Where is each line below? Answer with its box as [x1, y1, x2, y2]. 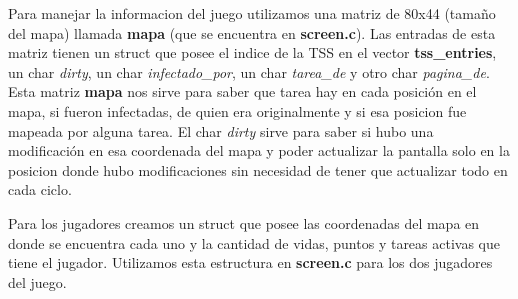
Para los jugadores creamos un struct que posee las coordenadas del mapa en [8, 212, 480, 233]
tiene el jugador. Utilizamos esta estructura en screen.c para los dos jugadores [8, 252, 493, 273]
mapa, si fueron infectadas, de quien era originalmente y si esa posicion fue [8, 100, 467, 121]
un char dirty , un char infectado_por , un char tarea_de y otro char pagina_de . [8, 61, 490, 82]
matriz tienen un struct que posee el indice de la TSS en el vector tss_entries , [8, 42, 497, 63]
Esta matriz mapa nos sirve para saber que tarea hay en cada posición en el [8, 81, 477, 102]
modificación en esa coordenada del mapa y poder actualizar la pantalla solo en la [8, 140, 510, 161]
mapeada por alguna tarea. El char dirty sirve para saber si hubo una [8, 120, 434, 141]
